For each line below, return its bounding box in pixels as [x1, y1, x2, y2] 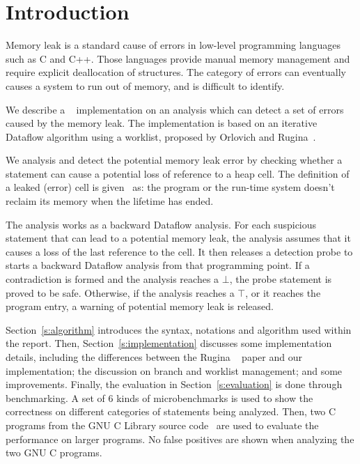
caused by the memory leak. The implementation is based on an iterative [6, 116, 318, 130]
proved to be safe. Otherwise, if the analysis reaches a [6, 285, 235, 300]
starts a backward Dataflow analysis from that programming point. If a [6, 258, 310, 272]
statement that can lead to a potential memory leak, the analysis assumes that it [6, 231, 351, 245]
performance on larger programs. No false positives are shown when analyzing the [6, 431, 354, 446]
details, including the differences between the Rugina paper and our [6, 350, 302, 364]
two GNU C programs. [6, 445, 102, 460]
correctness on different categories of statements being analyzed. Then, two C [6, 404, 336, 419]
